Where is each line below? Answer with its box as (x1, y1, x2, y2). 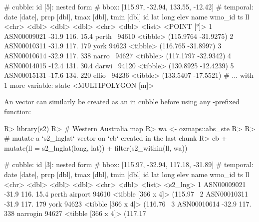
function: (4, 106, 31, 116)
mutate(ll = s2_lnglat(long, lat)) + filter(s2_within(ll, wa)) (4, 142, 188, 153)
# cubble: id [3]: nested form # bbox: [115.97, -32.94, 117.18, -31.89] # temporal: (4, 159, 254, 170)
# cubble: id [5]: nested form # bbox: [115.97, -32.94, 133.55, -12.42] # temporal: (4, 1, 254, 11)
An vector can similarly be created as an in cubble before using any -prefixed (4, 96, 240, 107)
